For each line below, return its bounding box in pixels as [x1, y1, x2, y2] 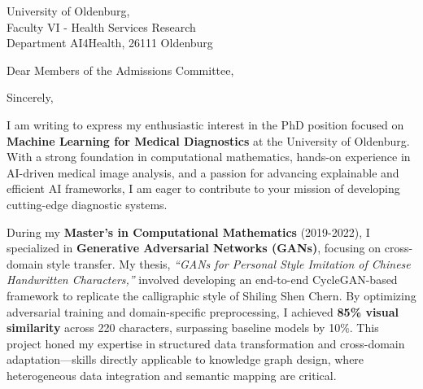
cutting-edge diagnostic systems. [7, 195, 168, 212]
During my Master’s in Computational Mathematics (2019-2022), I [7, 223, 370, 240]
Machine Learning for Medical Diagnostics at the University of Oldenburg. [7, 132, 410, 149]
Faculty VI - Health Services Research [7, 18, 196, 35]
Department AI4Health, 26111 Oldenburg [7, 34, 213, 51]
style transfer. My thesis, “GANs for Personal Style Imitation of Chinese [46, 255, 411, 272]
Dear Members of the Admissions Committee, [7, 61, 234, 78]
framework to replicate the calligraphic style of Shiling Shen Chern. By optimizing [7, 286, 416, 304]
